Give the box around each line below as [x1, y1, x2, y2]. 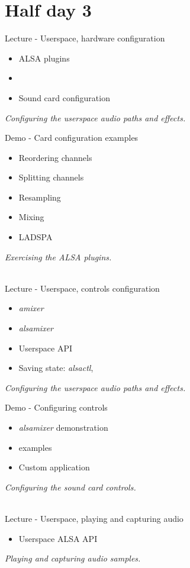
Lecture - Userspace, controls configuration [5, 282, 160, 294]
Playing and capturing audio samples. [5, 552, 141, 564]
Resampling [18, 191, 61, 203]
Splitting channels [18, 171, 84, 183]
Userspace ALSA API [18, 532, 98, 544]
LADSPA [18, 231, 53, 243]
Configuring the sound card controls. [5, 480, 136, 493]
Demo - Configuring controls [5, 401, 108, 414]
